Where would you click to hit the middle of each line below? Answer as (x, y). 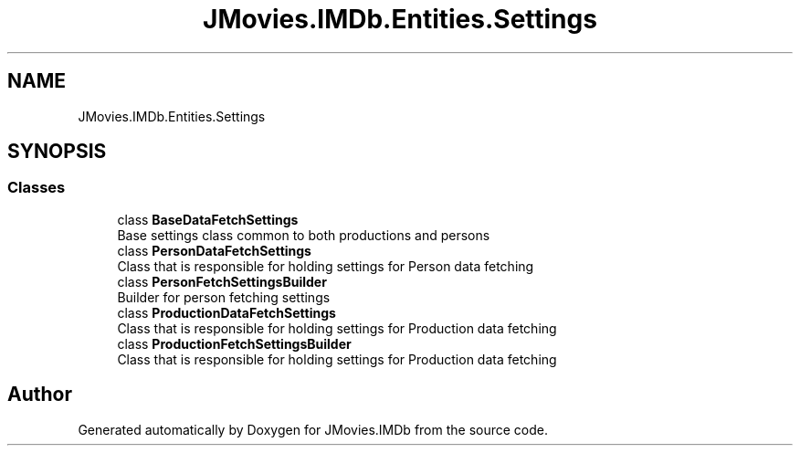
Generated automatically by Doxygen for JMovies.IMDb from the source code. (313, 429)
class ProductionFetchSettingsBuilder (234, 343)
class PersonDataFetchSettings (214, 250)
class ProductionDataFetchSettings (226, 312)
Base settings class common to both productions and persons (304, 235)
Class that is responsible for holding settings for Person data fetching (326, 266)
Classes (37, 188)
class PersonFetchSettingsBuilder (222, 281)
